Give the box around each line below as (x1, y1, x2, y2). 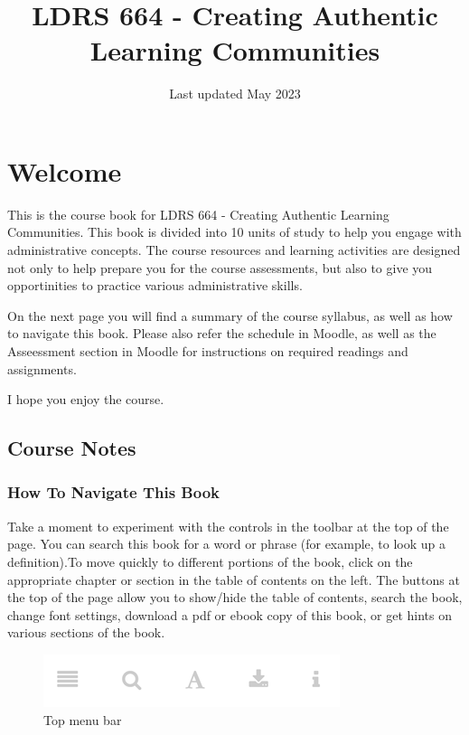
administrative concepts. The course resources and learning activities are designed (7, 240, 461, 259)
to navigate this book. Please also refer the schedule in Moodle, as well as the (7, 324, 436, 343)
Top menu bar (43, 710, 122, 729)
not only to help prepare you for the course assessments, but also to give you (7, 258, 433, 277)
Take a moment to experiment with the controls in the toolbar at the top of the (7, 516, 449, 535)
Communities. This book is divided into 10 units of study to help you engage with (7, 222, 462, 241)
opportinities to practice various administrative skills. (7, 276, 303, 295)
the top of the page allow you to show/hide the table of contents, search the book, (7, 588, 463, 607)
